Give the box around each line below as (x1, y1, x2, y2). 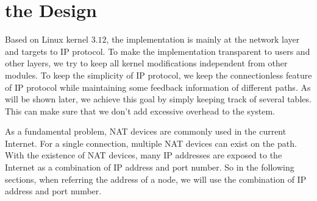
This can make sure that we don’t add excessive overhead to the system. (5, 104, 276, 117)
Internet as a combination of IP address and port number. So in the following (5, 161, 294, 174)
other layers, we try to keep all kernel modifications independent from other (5, 57, 288, 69)
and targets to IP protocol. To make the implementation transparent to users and (5, 44, 310, 57)
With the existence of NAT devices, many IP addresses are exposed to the (5, 149, 282, 161)
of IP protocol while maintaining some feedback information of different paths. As (5, 80, 311, 93)
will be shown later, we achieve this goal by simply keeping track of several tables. (5, 93, 312, 105)
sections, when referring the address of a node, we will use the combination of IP (5, 172, 307, 185)
